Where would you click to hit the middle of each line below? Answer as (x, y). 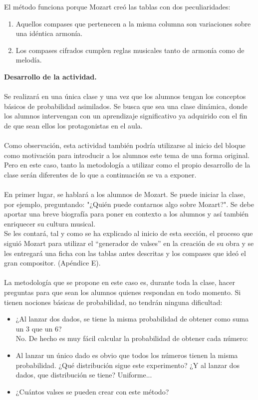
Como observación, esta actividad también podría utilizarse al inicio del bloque (125, 145)
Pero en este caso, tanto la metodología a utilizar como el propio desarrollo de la (127, 165)
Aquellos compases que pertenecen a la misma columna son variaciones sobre (133, 23)
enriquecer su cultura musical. (50, 223)
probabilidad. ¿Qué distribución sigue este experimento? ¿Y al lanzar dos (128, 365)
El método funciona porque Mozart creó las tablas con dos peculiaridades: (117, 6)
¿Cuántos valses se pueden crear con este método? (92, 391)
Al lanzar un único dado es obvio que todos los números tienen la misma (127, 355)
